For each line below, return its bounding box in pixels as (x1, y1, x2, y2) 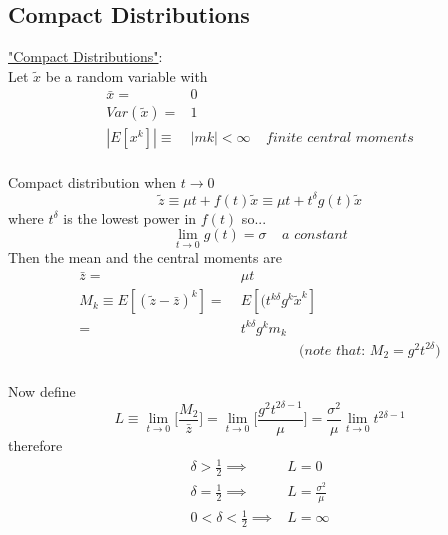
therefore (8, 435, 63, 455)
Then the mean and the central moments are (8, 247, 282, 268)
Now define (8, 380, 76, 401)
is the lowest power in (63, 207, 197, 228)
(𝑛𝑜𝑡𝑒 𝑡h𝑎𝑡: (299, 343, 366, 358)
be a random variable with (45, 65, 208, 86)
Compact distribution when (8, 171, 177, 192)
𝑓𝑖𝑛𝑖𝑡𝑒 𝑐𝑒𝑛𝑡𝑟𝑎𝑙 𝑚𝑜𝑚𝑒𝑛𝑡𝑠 (266, 131, 414, 146)
